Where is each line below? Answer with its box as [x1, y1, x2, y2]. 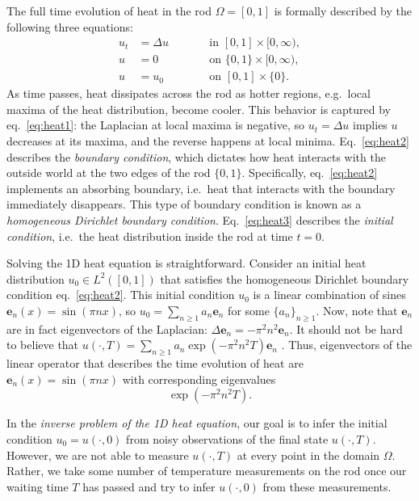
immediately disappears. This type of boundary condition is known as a [6, 196, 362, 213]
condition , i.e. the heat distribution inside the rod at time [6, 227, 293, 244]
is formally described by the [274, 2, 412, 19]
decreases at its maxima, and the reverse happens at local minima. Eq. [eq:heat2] [6, 133, 409, 149]
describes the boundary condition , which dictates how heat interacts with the [6, 148, 386, 165]
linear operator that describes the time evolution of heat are [6, 355, 304, 372]
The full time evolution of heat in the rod [6, 2, 212, 19]
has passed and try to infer [82, 478, 216, 495]
